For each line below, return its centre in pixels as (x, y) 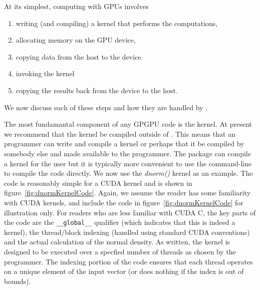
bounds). (18, 281)
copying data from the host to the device (78, 56)
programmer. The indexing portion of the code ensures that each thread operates (128, 261)
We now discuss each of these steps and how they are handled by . (106, 107)
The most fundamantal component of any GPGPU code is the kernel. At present (128, 124)
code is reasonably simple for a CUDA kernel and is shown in (98, 183)
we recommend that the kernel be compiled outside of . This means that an (120, 133)
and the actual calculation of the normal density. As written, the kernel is (117, 242)
